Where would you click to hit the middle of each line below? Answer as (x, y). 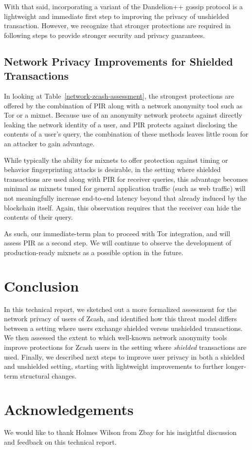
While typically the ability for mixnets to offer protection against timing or (116, 160)
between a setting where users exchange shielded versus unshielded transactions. (123, 328)
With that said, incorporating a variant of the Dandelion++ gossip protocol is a (124, 6)
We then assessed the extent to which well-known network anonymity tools (116, 337)
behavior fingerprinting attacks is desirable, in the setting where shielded (112, 169)
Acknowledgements (69, 409)
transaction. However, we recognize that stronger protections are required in (117, 26)
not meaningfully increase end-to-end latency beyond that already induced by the (126, 198)
